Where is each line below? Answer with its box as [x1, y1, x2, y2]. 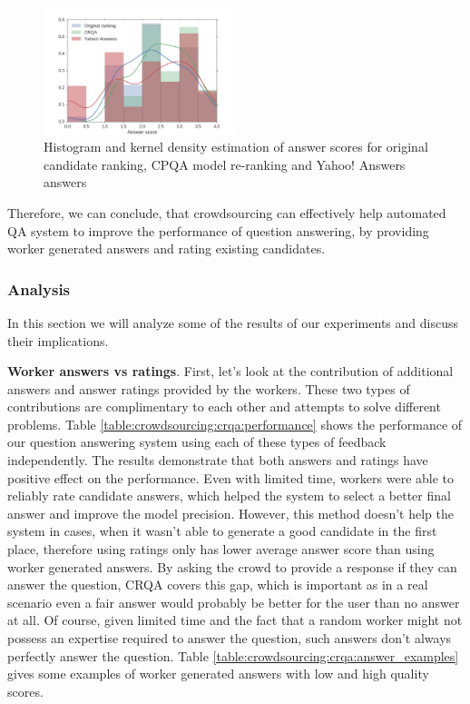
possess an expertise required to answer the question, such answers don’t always [7, 629, 452, 647]
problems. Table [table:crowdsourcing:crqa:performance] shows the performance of [7, 414, 463, 433]
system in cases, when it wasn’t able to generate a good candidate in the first [7, 521, 437, 540]
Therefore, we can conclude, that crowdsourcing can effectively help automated [7, 203, 446, 222]
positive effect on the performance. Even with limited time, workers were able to [7, 468, 455, 487]
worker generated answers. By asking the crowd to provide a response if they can [7, 557, 457, 576]
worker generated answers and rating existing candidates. [7, 239, 326, 258]
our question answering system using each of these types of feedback [7, 432, 387, 451]
